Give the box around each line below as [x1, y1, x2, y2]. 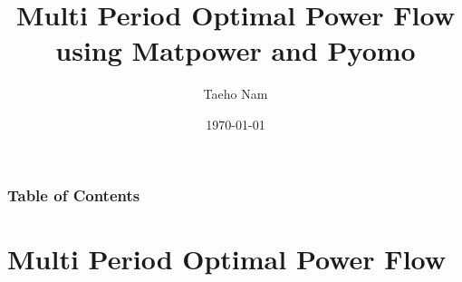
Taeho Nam [203, 84, 268, 103]
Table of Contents [7, 183, 140, 206]
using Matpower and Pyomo [55, 32, 416, 69]
